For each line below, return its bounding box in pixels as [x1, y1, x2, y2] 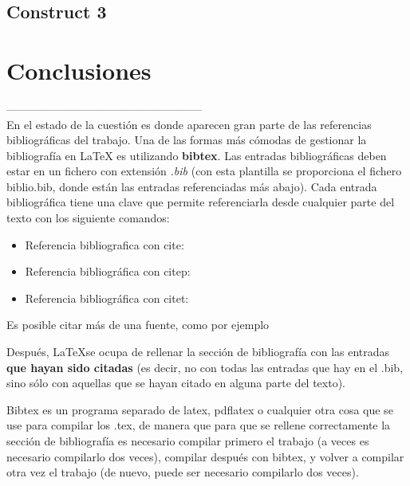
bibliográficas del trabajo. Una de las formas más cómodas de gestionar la [6, 131, 367, 148]
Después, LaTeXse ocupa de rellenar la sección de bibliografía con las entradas [6, 343, 390, 360]
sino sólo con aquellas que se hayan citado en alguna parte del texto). [6, 374, 345, 391]
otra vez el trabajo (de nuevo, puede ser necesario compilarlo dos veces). [6, 464, 359, 480]
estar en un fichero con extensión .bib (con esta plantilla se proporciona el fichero [6, 163, 402, 179]
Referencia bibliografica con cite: [25, 236, 184, 253]
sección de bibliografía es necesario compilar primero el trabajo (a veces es [6, 433, 369, 449]
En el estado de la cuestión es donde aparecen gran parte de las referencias [6, 116, 372, 132]
